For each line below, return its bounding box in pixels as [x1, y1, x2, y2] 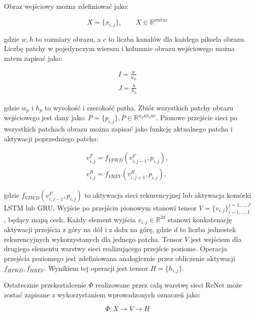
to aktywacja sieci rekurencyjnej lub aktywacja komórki [84, 190, 251, 200]
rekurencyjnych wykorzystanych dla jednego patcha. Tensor [4, 234, 182, 244]
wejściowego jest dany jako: [4, 112, 86, 123]
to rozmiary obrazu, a [35, 33, 101, 44]
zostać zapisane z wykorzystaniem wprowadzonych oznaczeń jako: [4, 289, 201, 299]
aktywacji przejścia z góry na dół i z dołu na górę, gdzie [4, 224, 172, 235]
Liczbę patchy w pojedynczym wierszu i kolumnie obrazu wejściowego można [4, 43, 235, 53]
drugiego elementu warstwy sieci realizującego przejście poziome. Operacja [4, 243, 227, 254]
